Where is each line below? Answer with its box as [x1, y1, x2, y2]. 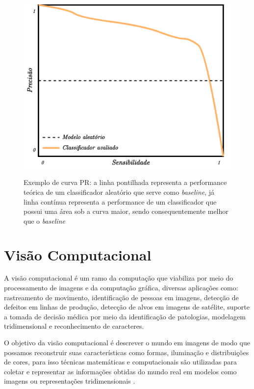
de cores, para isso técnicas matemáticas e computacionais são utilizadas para [4, 357, 237, 367]
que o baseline [24, 215, 65, 226]
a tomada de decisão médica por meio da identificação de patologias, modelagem [4, 311, 246, 321]
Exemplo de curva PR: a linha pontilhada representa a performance [24, 177, 227, 187]
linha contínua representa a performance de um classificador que [24, 196, 217, 207]
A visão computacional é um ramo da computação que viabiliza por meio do [4, 273, 233, 283]
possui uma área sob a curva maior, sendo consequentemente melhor [24, 206, 229, 216]
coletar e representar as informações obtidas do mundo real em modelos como [4, 366, 237, 376]
